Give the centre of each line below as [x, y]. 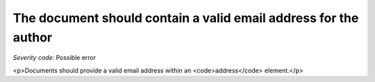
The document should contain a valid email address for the [186, 18]
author [33, 37]
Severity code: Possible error [55, 58]
